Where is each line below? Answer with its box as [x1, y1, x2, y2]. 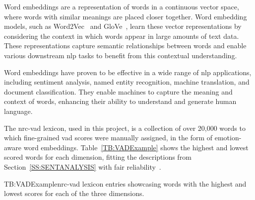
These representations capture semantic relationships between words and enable [4, 40, 247, 51]
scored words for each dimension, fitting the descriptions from [4, 152, 191, 162]
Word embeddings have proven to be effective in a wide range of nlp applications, [4, 67, 252, 77]
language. [4, 105, 33, 116]
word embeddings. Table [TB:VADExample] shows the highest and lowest [23, 142, 249, 152]
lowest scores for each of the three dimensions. [4, 188, 144, 199]
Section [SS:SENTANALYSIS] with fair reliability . [4, 161, 161, 172]
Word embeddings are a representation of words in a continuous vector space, [4, 1, 239, 11]
